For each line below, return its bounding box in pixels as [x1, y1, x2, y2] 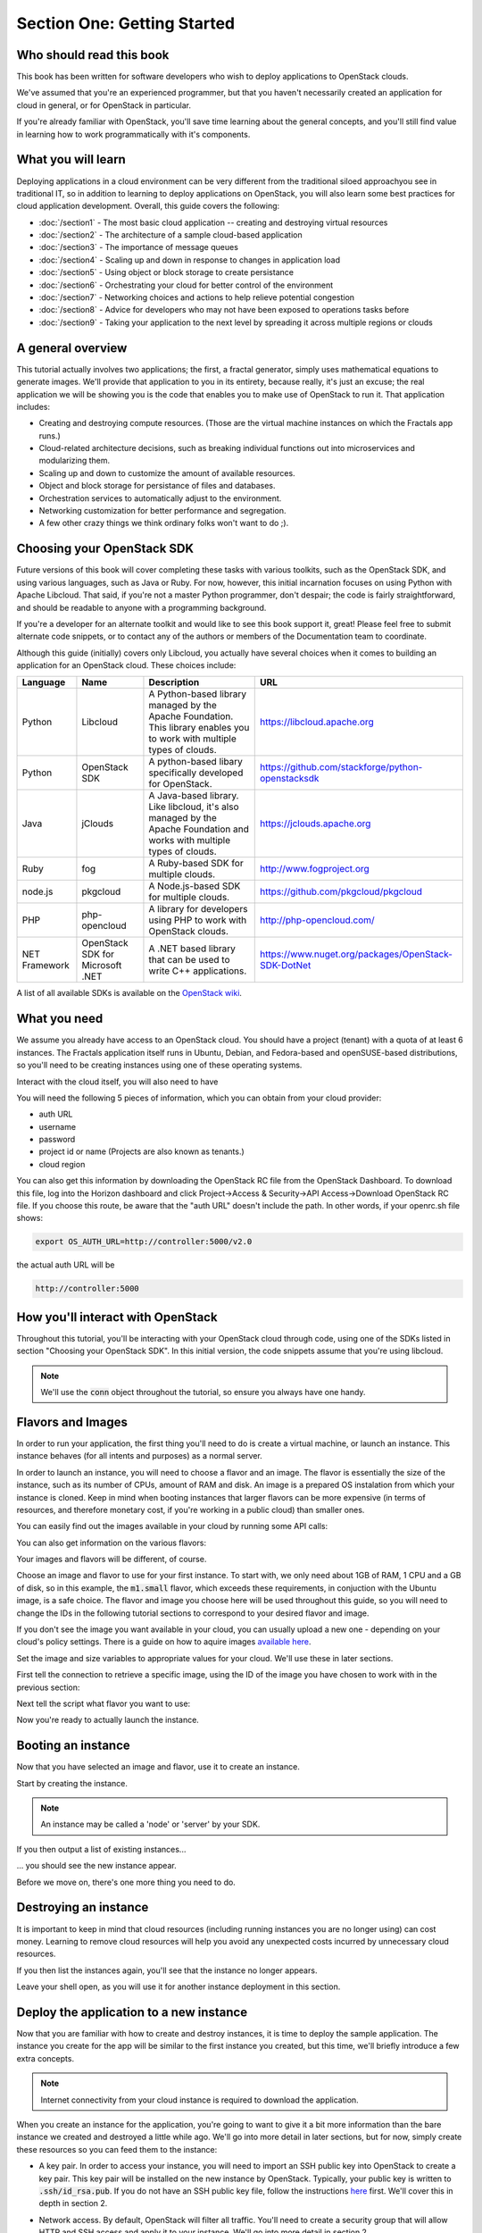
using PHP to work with [148, 914, 247, 926]
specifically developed [148, 766, 244, 779]
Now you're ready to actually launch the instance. [16, 1715, 200, 1726]
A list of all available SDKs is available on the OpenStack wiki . [16, 988, 243, 999]
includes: [16, 401, 51, 412]
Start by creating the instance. [16, 1777, 129, 1788]
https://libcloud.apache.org [259, 715, 374, 728]
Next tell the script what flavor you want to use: [16, 1698, 191, 1709]
